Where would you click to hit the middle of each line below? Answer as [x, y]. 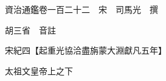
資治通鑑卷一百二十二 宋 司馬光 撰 [81, 9]
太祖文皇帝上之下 [39, 70]
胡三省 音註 [30, 30]
